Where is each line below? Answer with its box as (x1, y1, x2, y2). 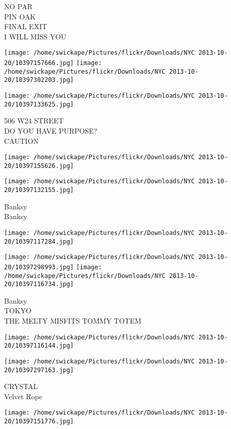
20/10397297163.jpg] (4, 366, 74, 374)
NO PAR (4, 1, 33, 11)
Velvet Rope (4, 391, 43, 401)
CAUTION (4, 135, 39, 146)
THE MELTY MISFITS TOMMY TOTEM (4, 315, 141, 326)
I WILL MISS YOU (4, 31, 67, 41)
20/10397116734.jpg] (4, 281, 74, 288)
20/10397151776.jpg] (4, 418, 74, 425)
